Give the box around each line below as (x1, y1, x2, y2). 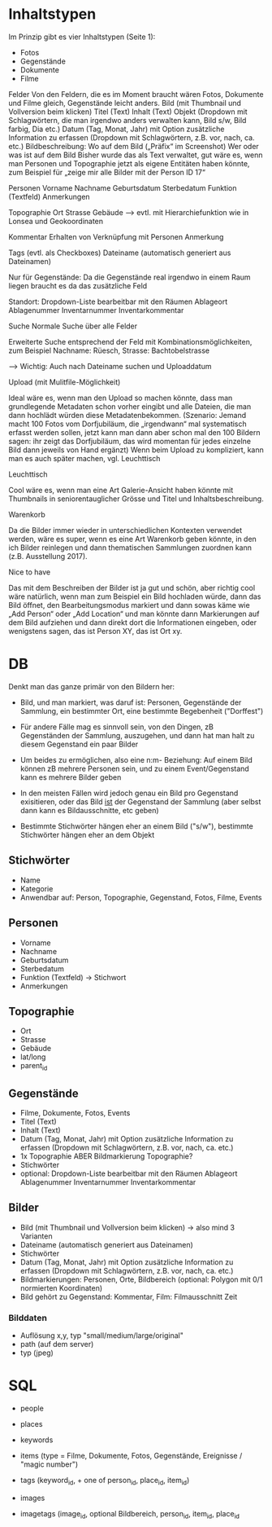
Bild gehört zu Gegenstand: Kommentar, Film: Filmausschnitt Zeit (19, 1292, 238, 1301)
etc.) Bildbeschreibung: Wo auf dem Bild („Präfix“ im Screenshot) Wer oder (8, 141, 260, 151)
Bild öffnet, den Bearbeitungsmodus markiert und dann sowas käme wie (8, 600, 250, 609)
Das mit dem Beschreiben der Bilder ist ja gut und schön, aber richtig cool (8, 583, 256, 592)
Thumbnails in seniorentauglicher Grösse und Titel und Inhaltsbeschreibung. (8, 494, 264, 504)
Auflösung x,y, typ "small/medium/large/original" (19, 1331, 184, 1340)
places (19, 1419, 43, 1428)
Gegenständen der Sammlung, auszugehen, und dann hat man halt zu (19, 730, 255, 740)
